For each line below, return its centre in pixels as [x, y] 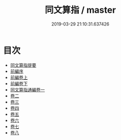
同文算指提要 [23, 65]
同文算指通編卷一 [27, 89]
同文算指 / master [80, 10]
